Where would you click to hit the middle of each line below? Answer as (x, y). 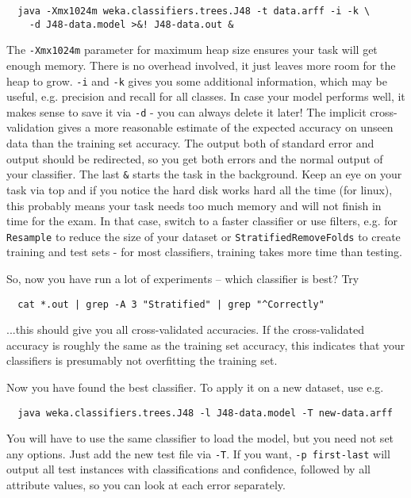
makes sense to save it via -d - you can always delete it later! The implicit (186, 111)
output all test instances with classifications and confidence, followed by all (188, 469)
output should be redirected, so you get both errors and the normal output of (195, 158)
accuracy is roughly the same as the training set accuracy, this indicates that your (206, 345)
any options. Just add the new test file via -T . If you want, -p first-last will (198, 453)
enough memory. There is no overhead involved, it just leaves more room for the (201, 65)
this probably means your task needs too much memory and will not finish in (194, 205)
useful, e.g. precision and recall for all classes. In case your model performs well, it (206, 96)
